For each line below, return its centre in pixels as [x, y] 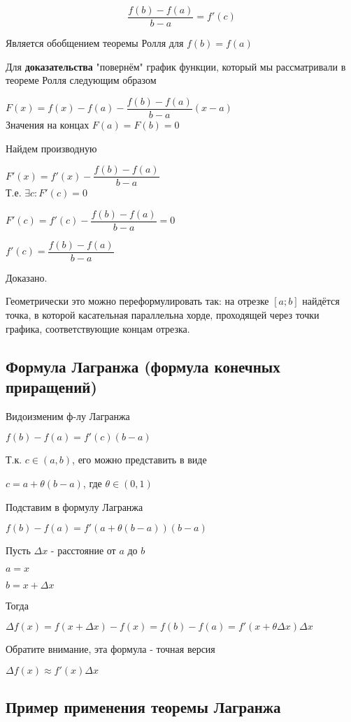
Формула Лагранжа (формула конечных [143, 366]
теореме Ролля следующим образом [81, 80]
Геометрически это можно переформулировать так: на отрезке [137, 301]
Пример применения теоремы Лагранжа [143, 707]
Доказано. [27, 277]
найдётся [321, 301]
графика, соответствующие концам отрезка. [98, 328]
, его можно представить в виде [139, 460]
